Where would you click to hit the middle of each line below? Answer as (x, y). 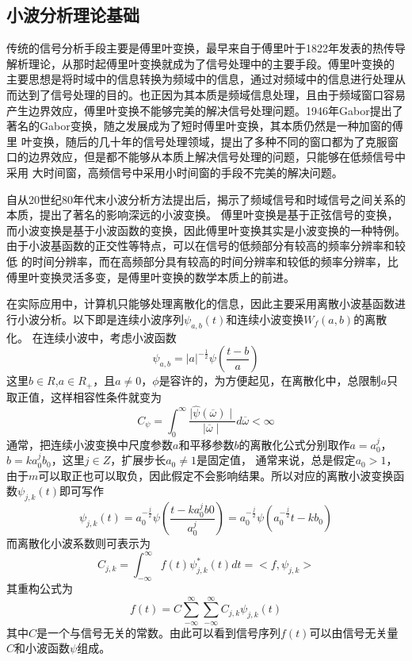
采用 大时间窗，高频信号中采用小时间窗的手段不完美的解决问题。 (175, 172)
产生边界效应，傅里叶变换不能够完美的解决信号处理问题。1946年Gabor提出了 (205, 110)
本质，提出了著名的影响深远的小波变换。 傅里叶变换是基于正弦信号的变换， (202, 215)
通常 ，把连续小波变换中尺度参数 (90, 444)
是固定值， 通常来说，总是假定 (276, 460)
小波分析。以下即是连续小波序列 (100, 319)
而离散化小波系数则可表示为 (78, 543)
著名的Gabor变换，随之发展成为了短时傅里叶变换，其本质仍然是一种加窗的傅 (205, 126)
